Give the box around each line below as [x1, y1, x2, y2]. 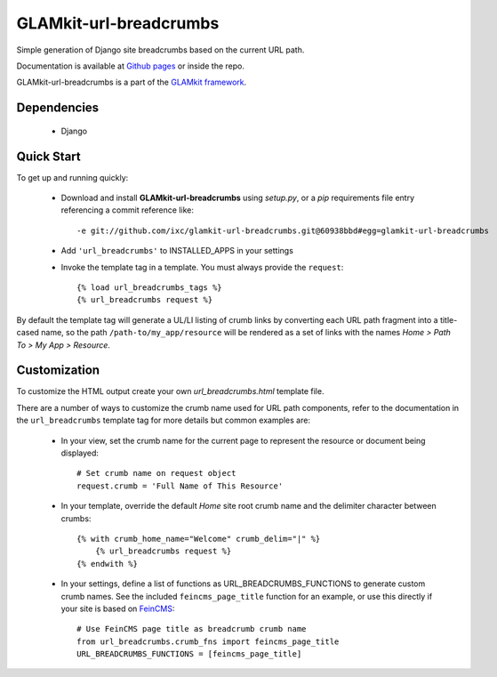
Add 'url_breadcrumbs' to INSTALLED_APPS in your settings [60, 246, 293, 256]
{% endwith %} [76, 559, 138, 568]
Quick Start [16, 149, 81, 164]
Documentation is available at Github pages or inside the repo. [16, 60, 244, 71]
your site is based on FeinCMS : [60, 603, 175, 614]
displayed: [60, 447, 100, 458]
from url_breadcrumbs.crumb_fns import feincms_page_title [76, 636, 340, 647]
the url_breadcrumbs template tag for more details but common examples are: [16, 415, 311, 426]
